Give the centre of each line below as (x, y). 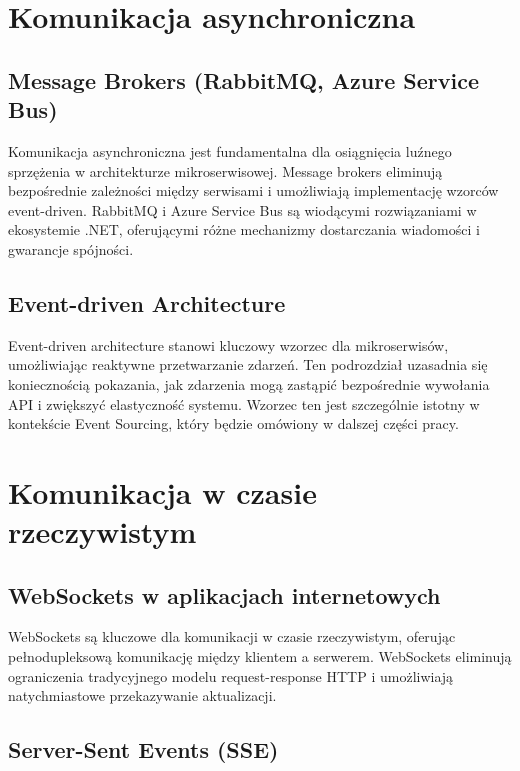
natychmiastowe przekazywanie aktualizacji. (142, 695)
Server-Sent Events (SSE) (143, 749)
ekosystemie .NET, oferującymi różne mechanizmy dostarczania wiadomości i (244, 229)
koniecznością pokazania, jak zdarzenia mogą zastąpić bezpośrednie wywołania (249, 383)
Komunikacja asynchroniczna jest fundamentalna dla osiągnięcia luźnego (230, 150)
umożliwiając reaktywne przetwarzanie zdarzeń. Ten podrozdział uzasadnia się (248, 364)
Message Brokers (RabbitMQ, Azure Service (244, 79)
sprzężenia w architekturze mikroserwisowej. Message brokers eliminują (225, 170)
